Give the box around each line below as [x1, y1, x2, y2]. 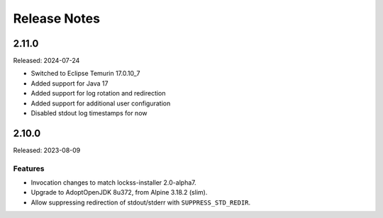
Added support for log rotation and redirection [30, 89, 166, 98]
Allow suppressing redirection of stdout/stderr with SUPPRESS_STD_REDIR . [30, 198, 251, 207]
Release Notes [13, 11, 101, 26]
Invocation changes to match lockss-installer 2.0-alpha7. [30, 178, 196, 187]
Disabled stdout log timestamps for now [30, 109, 148, 117]
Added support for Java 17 [30, 79, 109, 88]
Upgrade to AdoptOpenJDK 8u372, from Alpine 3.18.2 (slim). [30, 188, 208, 197]
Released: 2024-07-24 [13, 57, 80, 65]
